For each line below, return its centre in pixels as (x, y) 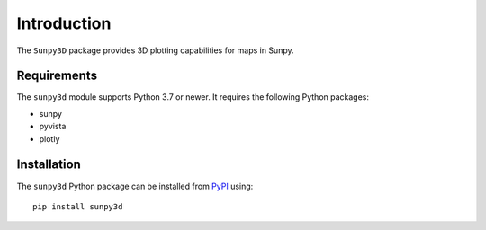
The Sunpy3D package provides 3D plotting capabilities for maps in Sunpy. (155, 50)
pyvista (53, 127)
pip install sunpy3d (78, 206)
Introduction (64, 23)
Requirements (57, 76)
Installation (49, 165)
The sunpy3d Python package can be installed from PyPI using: (135, 186)
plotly (49, 138)
